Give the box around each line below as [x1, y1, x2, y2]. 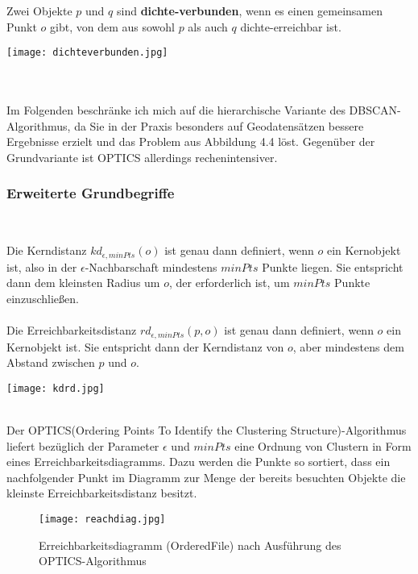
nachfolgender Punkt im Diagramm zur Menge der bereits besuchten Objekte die [6, 468, 406, 485]
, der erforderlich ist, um [168, 274, 290, 291]
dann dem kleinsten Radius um [6, 274, 160, 291]
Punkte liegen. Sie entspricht [262, 258, 404, 275]
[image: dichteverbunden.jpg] [6, 47, 168, 59]
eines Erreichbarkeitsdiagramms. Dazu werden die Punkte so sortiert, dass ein [6, 453, 391, 470]
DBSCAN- [349, 102, 401, 119]
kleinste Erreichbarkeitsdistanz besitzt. [6, 485, 197, 501]
